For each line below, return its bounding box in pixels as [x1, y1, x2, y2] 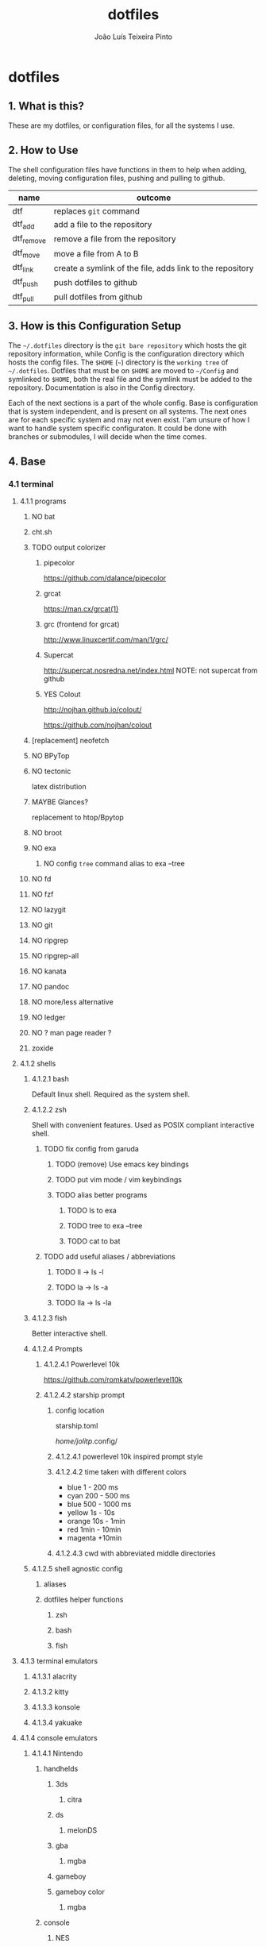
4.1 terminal [8, 478, 54, 489]
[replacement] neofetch [31, 736, 110, 746]
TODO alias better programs [55, 1190, 148, 1200]
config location [55, 1405, 105, 1415]
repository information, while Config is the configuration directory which [8, 349, 245, 358]
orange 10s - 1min [67, 1517, 125, 1526]
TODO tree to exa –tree [67, 1221, 143, 1231]
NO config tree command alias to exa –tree [43, 859, 185, 869]
